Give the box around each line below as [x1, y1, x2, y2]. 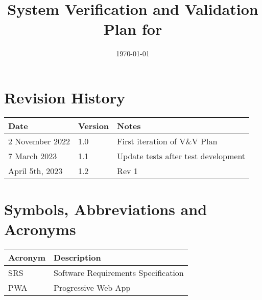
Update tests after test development [117, 149, 246, 162]
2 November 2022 [8, 135, 70, 147]
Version [78, 119, 109, 132]
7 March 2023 [8, 149, 57, 162]
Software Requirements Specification [54, 267, 184, 279]
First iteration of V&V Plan [117, 135, 218, 147]
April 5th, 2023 [8, 164, 63, 177]
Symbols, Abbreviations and [4, 199, 207, 220]
